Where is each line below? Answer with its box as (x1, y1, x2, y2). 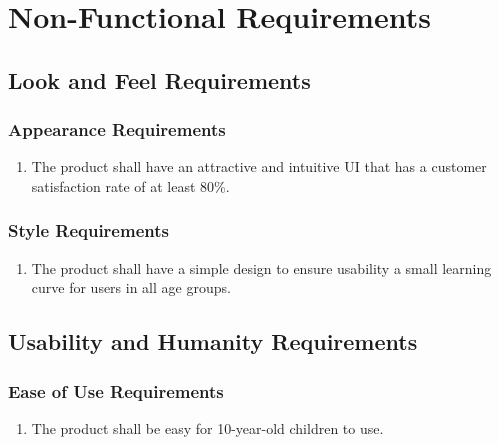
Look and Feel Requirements (8, 64, 311, 95)
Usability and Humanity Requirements (8, 326, 418, 357)
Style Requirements (8, 218, 169, 243)
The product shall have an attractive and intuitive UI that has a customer (31, 156, 487, 177)
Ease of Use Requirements (8, 378, 224, 403)
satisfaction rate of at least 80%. (31, 175, 230, 196)
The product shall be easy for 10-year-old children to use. (31, 417, 384, 438)
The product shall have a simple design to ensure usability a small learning (31, 257, 492, 278)
